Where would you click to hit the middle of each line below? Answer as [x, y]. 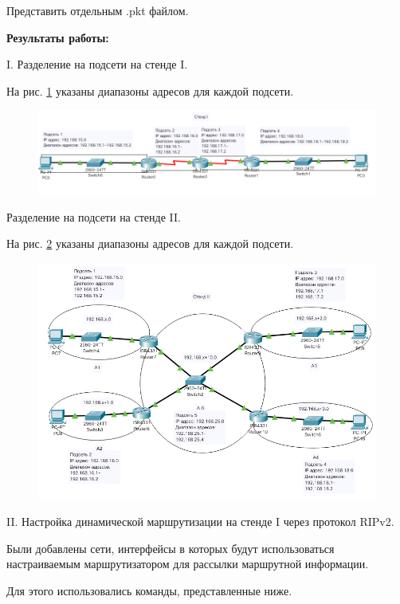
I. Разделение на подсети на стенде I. [97, 64]
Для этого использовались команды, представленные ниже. [149, 590]
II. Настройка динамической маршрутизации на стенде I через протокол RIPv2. [200, 521]
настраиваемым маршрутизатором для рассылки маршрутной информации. [188, 564]
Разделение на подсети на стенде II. [94, 216]
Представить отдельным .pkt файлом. [98, 10]
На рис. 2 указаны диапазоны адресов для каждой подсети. [150, 243]
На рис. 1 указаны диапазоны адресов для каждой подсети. [150, 90]
